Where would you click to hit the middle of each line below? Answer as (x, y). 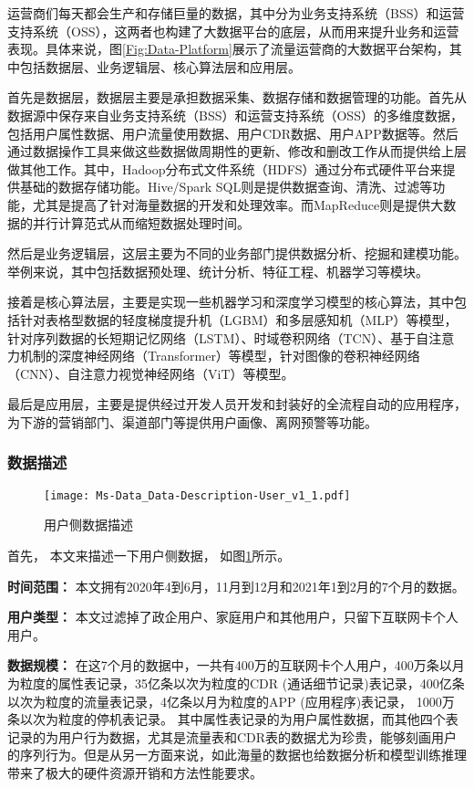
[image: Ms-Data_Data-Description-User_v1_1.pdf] (197, 495)
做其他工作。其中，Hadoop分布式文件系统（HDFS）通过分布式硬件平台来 (225, 168)
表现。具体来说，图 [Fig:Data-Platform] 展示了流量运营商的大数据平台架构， (228, 49)
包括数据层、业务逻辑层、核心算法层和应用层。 (160, 66)
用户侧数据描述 (88, 525)
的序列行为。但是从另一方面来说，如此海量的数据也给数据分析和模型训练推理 (237, 755)
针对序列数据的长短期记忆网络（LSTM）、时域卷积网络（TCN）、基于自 (218, 337)
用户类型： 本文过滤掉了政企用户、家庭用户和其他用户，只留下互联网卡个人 (233, 617)
